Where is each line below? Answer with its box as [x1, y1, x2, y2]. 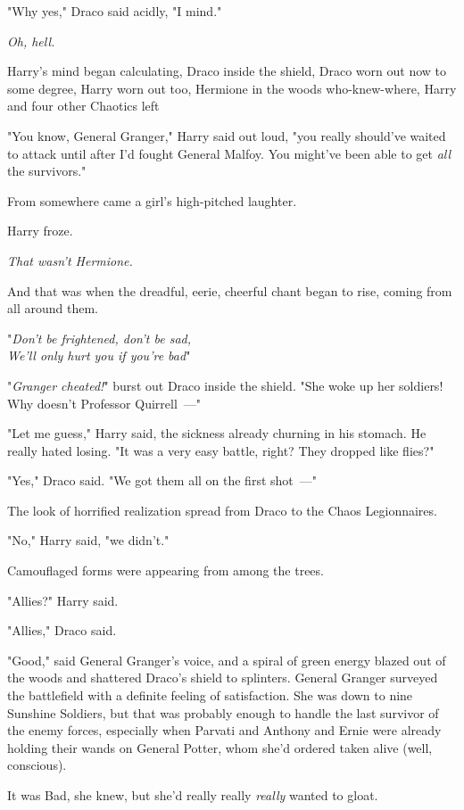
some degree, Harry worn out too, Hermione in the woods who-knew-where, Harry [7, 79, 457, 97]
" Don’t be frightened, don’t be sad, [7, 328, 192, 347]
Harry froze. [7, 221, 73, 240]
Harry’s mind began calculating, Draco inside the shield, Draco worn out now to [7, 62, 446, 80]
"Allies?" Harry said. [7, 591, 119, 609]
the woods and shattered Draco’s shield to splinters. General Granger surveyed [7, 668, 438, 687]
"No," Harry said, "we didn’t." [7, 531, 170, 550]
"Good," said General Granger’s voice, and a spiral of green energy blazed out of [7, 650, 446, 669]
